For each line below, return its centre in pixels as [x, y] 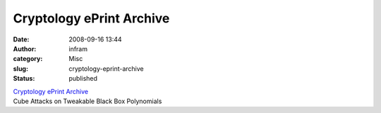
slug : [20, 68]
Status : [24, 79]
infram [78, 48]
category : [28, 59]
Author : [25, 48]
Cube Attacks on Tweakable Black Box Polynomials [87, 101]
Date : [21, 39]
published [83, 79]
